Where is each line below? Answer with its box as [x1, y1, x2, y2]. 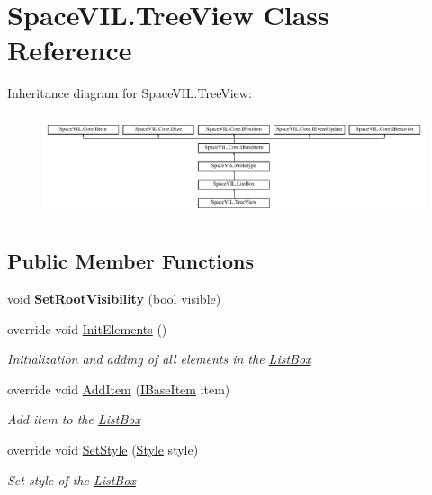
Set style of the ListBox [7, 470, 136, 489]
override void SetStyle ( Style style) [7, 440, 199, 459]
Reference [7, 31, 132, 68]
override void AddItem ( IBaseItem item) [7, 379, 230, 398]
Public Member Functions [7, 247, 254, 275]
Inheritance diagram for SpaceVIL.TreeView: [7, 84, 252, 102]
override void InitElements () [7, 319, 167, 338]
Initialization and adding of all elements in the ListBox [7, 349, 311, 368]
